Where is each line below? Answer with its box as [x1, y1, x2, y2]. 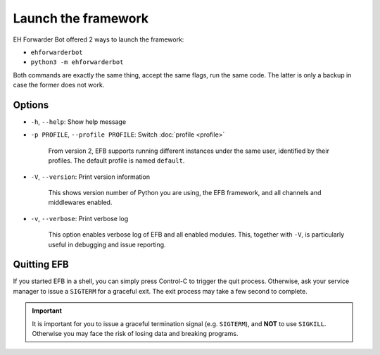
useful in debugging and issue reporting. [48, 240, 166, 249]
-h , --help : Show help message [30, 118, 127, 126]
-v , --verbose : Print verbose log [30, 214, 129, 223]
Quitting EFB [13, 259, 70, 270]
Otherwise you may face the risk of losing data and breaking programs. [32, 330, 239, 337]
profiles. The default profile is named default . [48, 156, 185, 165]
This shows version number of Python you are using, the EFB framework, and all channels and [48, 188, 322, 197]
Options [13, 99, 49, 111]
